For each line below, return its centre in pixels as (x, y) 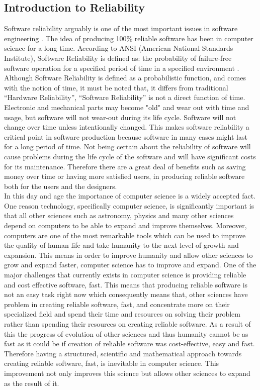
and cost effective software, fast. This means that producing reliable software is (126, 284)
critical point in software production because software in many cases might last (126, 136)
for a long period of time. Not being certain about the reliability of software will (127, 147)
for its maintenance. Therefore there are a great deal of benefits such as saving (125, 166)
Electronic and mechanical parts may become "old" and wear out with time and (127, 107)
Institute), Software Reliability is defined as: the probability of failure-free (118, 58)
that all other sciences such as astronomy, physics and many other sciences (119, 215)
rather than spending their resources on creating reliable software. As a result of (127, 324)
